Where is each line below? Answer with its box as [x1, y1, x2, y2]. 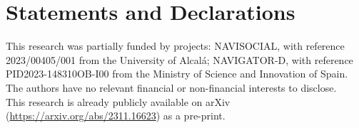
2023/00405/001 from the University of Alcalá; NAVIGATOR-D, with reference [6, 52, 353, 67]
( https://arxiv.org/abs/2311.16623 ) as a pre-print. [6, 108, 226, 123]
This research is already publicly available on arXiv [6, 94, 231, 109]
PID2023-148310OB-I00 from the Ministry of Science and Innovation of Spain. [6, 66, 348, 81]
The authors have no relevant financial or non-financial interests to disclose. [6, 80, 337, 95]
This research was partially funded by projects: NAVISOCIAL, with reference [6, 38, 345, 53]
